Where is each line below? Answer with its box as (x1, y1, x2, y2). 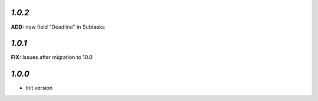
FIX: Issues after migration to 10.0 (11, 54, 93, 61)
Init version (25, 85, 53, 92)
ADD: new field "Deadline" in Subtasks (11, 23, 105, 30)
